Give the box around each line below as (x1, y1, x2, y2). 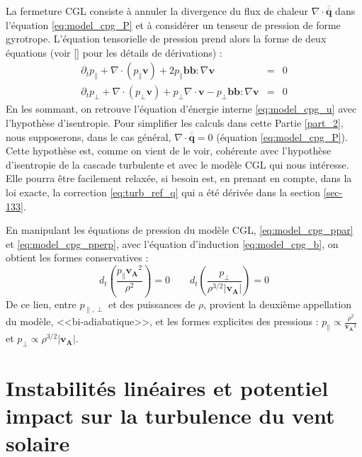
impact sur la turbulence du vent (6, 401, 335, 430)
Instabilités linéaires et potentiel (6, 373, 329, 402)
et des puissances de (108, 296, 196, 311)
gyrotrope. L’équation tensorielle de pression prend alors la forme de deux (6, 31, 327, 46)
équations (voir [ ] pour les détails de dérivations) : (6, 45, 222, 60)
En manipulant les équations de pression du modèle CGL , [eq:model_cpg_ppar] (6, 222, 353, 237)
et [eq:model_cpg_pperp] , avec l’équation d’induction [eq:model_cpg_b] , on (6, 236, 339, 251)
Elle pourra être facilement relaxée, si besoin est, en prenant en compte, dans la (6, 171, 352, 186)
